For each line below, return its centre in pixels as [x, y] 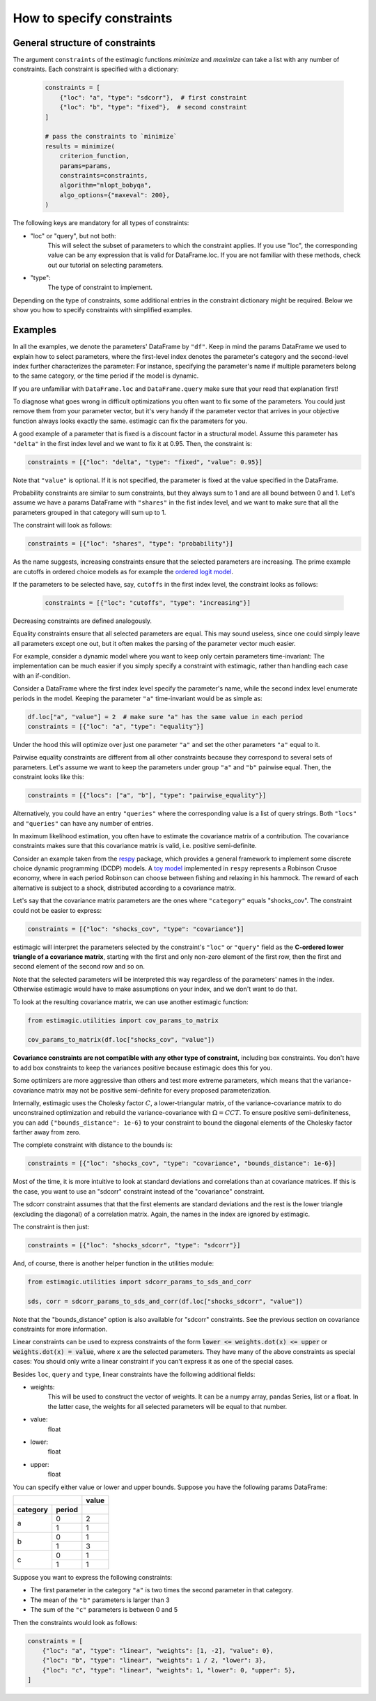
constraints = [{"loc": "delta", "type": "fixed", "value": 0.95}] [145, 462]
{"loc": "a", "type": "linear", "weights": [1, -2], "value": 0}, [158, 1650]
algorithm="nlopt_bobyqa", [106, 185]
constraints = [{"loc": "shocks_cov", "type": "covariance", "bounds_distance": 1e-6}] [182, 1163]
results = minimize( [80, 146]
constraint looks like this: [49, 777]
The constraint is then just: [51, 1226]
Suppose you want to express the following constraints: [93, 1577]
